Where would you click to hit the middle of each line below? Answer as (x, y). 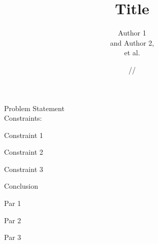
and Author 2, (132, 42)
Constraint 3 (24, 169)
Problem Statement (34, 108)
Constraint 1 (24, 135)
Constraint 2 (24, 152)
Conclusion (21, 186)
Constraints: (23, 118)
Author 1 (132, 33)
